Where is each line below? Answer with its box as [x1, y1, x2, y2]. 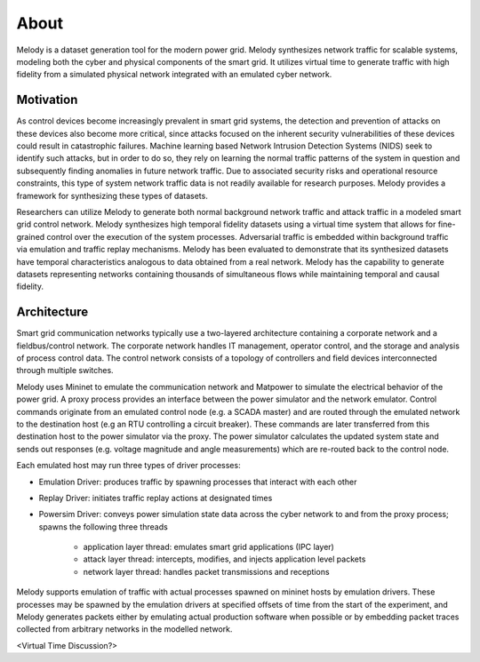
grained [16, 231, 45, 242]
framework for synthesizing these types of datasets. [16, 190, 208, 201]
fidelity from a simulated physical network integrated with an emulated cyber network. [16, 69, 332, 80]
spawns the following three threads [38, 521, 168, 532]
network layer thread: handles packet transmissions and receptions [83, 566, 330, 577]
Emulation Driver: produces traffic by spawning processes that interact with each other [38, 476, 357, 487]
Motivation [16, 92, 78, 108]
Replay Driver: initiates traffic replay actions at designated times [38, 492, 273, 503]
